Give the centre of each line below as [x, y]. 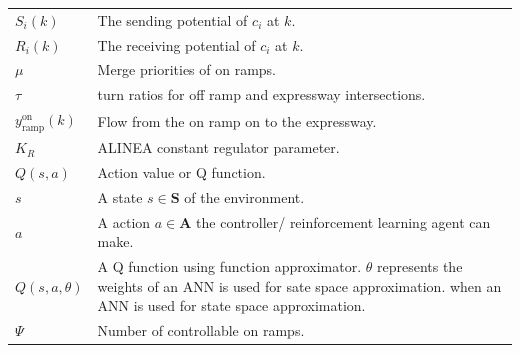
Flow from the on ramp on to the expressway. [237, 120]
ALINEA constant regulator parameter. [218, 147]
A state [120, 196]
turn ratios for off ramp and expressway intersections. [261, 94]
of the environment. [244, 196]
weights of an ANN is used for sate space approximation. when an [299, 285]
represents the [419, 266]
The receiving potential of [176, 44]
